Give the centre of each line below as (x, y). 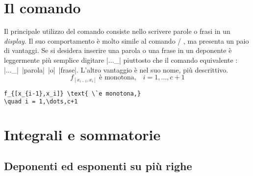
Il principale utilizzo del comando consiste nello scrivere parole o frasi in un (117, 31)
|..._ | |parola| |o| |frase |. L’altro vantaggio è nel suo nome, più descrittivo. (116, 69)
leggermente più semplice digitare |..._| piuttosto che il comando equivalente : (121, 60)
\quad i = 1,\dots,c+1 (41, 102)
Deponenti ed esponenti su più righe (98, 165)
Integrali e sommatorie (82, 135)
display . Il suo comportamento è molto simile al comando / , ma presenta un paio (126, 40)
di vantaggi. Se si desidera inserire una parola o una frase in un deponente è (118, 50)
